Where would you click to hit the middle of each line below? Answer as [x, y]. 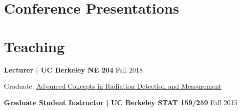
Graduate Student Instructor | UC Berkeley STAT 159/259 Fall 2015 [121, 102]
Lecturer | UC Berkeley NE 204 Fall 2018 [74, 69]
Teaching [34, 46]
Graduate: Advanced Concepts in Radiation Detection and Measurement [113, 86]
